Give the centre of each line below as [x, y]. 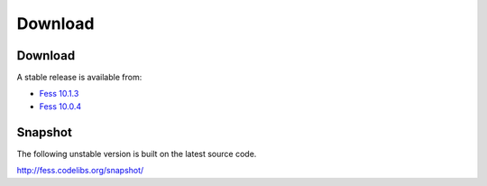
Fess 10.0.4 [60, 106]
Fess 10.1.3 [59, 94]
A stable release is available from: [79, 78]
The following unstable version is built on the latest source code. [137, 153]
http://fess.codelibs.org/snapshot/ [80, 171]
